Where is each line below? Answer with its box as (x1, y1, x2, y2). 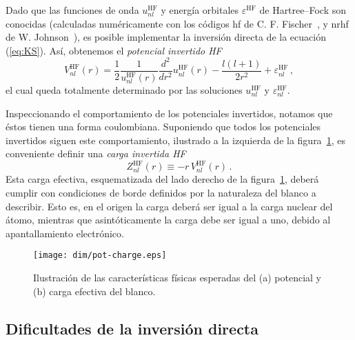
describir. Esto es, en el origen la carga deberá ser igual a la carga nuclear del (6, 199, 333, 213)
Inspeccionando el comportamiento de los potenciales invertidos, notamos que (6, 106, 333, 120)
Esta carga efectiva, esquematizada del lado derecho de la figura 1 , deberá (6, 172, 319, 186)
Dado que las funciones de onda (6, 3, 139, 17)
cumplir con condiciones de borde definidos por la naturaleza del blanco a (6, 186, 316, 200)
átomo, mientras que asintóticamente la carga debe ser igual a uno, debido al (6, 212, 331, 227)
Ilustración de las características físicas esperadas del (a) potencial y (33, 270, 322, 285)
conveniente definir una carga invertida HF (6, 146, 186, 161)
